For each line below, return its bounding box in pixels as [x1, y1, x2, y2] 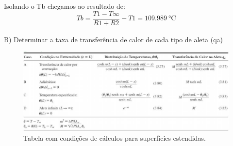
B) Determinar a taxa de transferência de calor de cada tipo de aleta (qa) [4, 34, 223, 45]
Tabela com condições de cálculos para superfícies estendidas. [23, 132, 206, 143]
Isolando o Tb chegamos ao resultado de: [4, 1, 125, 11]
